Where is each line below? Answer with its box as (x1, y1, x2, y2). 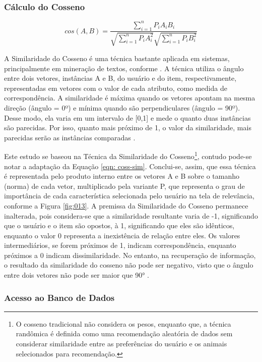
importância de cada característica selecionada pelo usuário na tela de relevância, (4, 190, 255, 201)
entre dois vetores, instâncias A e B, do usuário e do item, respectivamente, (4, 73, 237, 83)
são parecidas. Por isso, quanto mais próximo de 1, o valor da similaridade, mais (4, 122, 251, 133)
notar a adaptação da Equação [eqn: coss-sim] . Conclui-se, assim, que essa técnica (4, 161, 256, 171)
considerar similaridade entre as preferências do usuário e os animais (16, 338, 227, 349)
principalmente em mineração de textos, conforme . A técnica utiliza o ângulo (4, 63, 244, 73)
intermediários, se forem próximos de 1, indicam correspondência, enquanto (4, 240, 236, 250)
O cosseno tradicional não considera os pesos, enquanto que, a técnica (16, 318, 231, 329)
